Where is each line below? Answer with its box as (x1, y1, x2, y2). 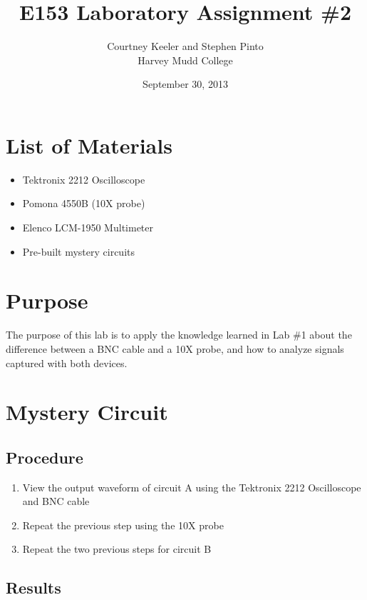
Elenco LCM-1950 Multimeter (22, 220, 154, 235)
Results (6, 576, 61, 599)
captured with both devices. (6, 355, 128, 370)
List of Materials (6, 130, 172, 159)
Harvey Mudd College (138, 52, 233, 67)
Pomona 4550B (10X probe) (22, 196, 145, 211)
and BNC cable (22, 494, 90, 509)
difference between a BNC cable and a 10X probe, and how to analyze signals (6, 341, 344, 356)
